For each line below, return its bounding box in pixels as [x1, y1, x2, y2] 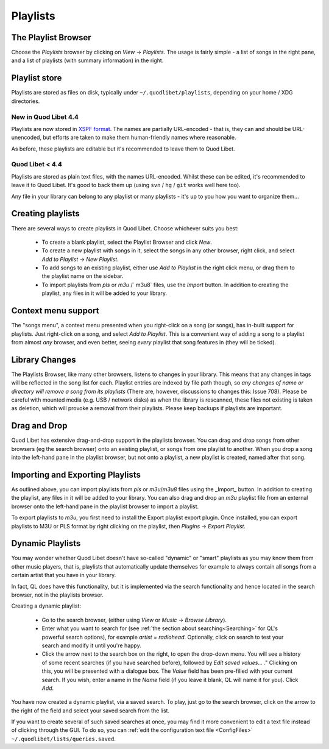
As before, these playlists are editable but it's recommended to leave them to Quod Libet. [11, 145, 235, 152]
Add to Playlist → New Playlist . [41, 255, 119, 263]
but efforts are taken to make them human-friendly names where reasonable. [43, 134, 236, 141]
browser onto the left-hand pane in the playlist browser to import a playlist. [11, 503, 199, 510]
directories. [11, 98, 40, 105]
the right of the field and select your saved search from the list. [11, 707, 170, 714]
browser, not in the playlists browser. [11, 591, 104, 598]
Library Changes [11, 354, 76, 365]
